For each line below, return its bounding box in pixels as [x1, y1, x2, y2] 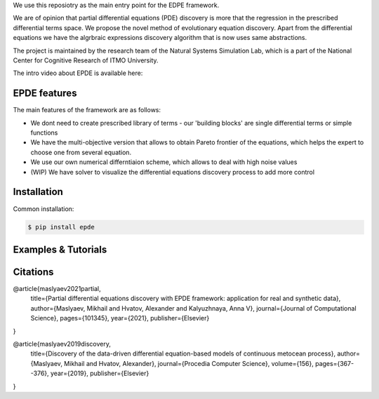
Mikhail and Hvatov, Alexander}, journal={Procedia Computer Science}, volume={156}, [64, 359, 314, 367]
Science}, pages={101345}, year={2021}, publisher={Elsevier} [30, 314, 210, 323]
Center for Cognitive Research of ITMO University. [13, 56, 159, 65]
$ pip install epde [27, 223, 95, 231]
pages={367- [314, 359, 354, 367]
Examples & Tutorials [13, 243, 107, 255]
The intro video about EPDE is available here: [13, 69, 143, 77]
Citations [13, 266, 54, 278]
